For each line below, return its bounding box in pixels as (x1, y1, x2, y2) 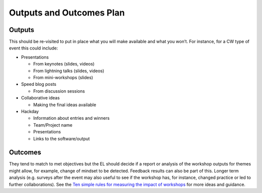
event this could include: (9, 45, 58, 51)
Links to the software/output (33, 136, 90, 142)
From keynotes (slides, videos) (33, 61, 95, 67)
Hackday (21, 108, 39, 114)
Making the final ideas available (33, 102, 97, 108)
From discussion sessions (33, 88, 85, 94)
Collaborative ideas (21, 95, 60, 101)
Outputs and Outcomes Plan (9, 7, 125, 18)
